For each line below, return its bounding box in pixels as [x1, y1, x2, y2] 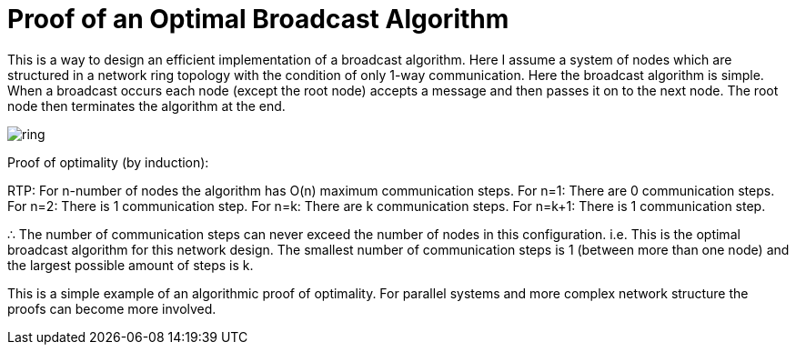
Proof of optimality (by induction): [7, 154, 209, 170]
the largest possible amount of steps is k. [7, 256, 254, 273]
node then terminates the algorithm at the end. [7, 97, 286, 114]
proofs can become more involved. [7, 300, 217, 317]
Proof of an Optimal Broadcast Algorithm [7, 4, 509, 35]
